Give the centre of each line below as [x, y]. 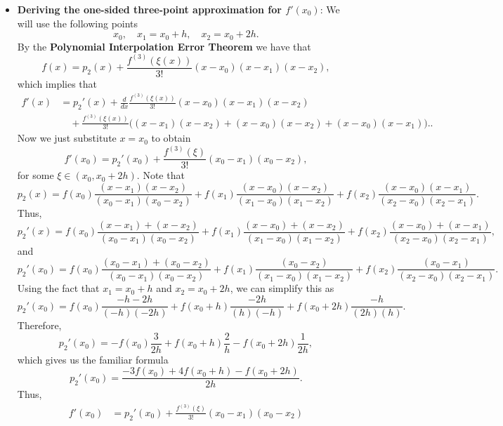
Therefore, [39, 325]
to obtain [171, 138]
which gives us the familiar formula [93, 359]
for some [35, 175]
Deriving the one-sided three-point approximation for [149, 9]
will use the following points [78, 23]
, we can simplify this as [282, 288]
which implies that [57, 83]
